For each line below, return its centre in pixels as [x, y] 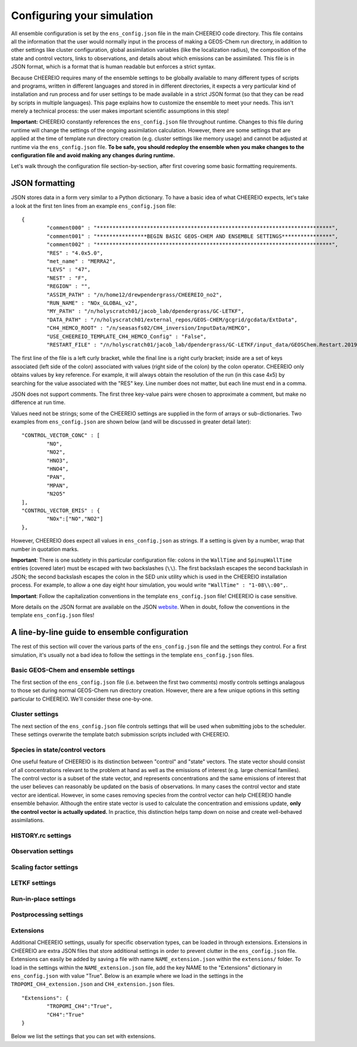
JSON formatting [43, 183]
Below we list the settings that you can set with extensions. [83, 1036]
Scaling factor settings [45, 867]
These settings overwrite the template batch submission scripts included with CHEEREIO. [120, 735]
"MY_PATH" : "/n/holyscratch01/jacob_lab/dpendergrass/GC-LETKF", [145, 311]
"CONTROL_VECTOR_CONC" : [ [61, 436]
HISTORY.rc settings [41, 835]
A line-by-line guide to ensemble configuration [100, 632]
